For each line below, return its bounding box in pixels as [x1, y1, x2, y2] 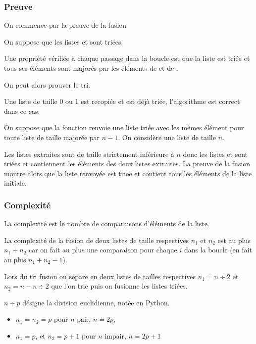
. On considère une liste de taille [118, 132, 216, 142]
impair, [104, 330, 126, 341]
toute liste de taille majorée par [4, 132, 100, 142]
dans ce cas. [4, 105, 40, 116]
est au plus [217, 235, 251, 245]
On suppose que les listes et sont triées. [4, 36, 123, 47]
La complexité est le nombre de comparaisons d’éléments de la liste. [4, 218, 209, 229]
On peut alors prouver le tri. [4, 79, 91, 90]
